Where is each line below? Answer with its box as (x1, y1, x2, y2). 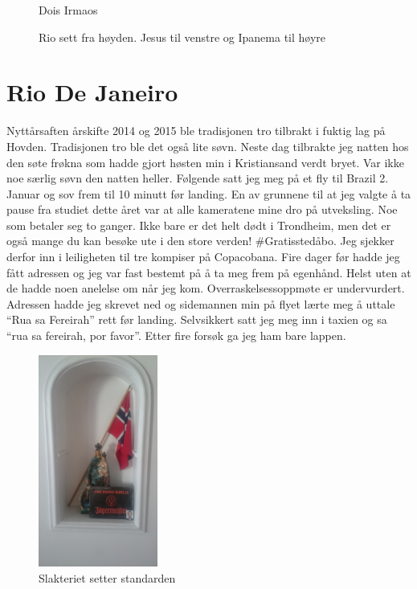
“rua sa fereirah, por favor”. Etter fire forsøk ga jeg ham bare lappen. (6, 327, 346, 344)
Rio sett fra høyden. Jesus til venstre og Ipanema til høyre (39, 28, 326, 45)
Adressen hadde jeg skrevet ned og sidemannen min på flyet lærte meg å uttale (6, 295, 395, 312)
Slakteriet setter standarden (39, 570, 176, 587)
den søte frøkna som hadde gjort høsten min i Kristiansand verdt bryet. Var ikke (6, 153, 404, 170)
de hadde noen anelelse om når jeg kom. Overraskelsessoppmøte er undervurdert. (6, 280, 405, 297)
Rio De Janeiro (6, 76, 178, 108)
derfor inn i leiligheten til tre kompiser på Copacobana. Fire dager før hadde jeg (6, 248, 400, 265)
